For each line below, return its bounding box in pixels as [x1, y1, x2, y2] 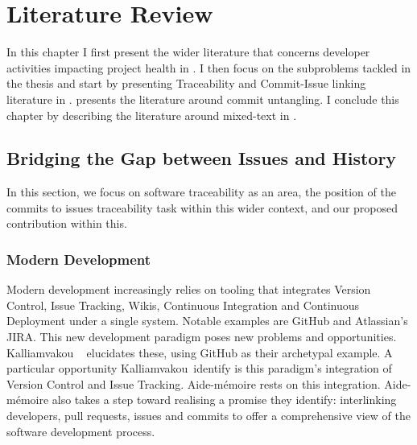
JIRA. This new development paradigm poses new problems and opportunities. [6, 328, 397, 345]
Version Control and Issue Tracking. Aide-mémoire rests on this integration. [6, 375, 381, 392]
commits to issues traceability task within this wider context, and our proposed [6, 199, 398, 216]
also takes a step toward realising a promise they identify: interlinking [52, 391, 397, 408]
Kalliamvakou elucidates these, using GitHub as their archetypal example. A [6, 344, 393, 361]
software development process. [6, 422, 155, 439]
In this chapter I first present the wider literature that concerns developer [6, 43, 370, 60]
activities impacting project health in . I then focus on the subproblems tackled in [6, 59, 411, 76]
